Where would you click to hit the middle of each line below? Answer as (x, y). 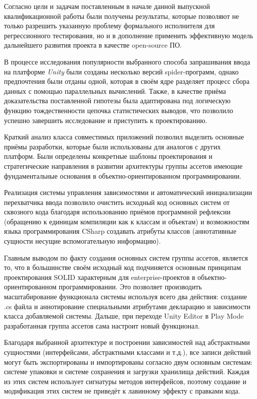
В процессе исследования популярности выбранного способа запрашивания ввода (127, 61)
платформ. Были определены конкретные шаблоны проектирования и (108, 156)
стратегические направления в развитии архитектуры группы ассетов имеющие (123, 166)
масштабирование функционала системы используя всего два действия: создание (126, 297)
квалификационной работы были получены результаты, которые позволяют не (122, 16)
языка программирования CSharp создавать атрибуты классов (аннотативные (120, 231)
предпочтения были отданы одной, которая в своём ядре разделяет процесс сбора (127, 81)
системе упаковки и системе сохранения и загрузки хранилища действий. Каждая (127, 371)
